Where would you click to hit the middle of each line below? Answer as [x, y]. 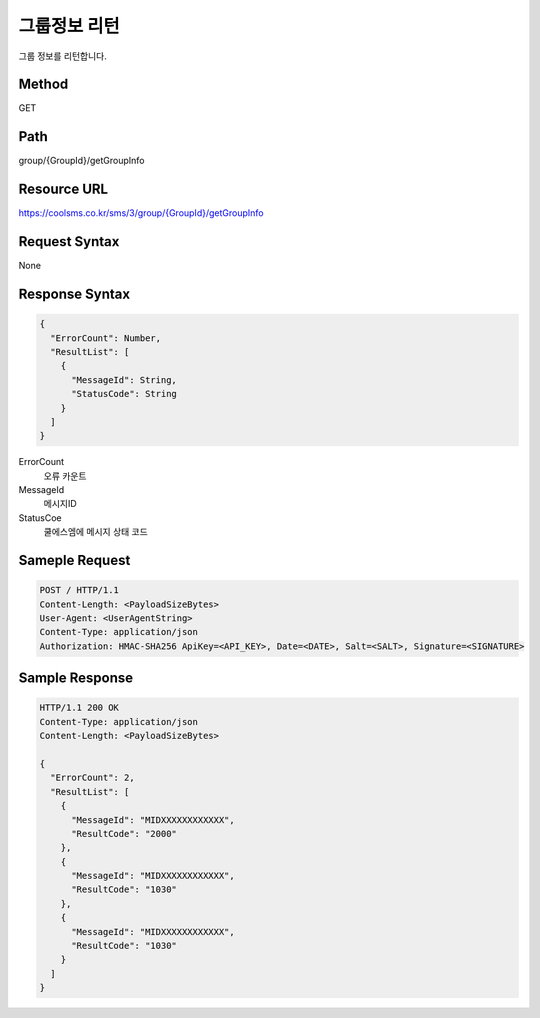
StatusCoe [40, 517]
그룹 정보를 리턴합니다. [62, 56]
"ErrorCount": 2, [92, 778]
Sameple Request [74, 560]
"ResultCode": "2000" [124, 833]
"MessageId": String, [124, 379]
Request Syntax [69, 241]
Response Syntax [74, 293]
